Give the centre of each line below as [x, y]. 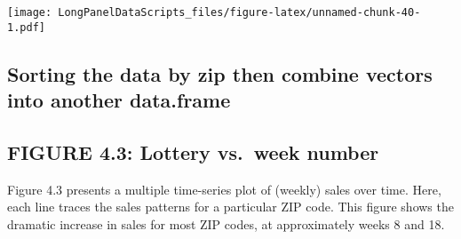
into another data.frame [119, 100]
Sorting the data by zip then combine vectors [220, 73]
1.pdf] [26, 27]
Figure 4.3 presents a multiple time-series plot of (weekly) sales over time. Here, [224, 189]
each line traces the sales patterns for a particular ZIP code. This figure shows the [230, 207]
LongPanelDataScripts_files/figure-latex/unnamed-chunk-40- [239, 12]
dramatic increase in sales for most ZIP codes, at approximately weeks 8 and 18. [226, 223]
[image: [30, 12]
